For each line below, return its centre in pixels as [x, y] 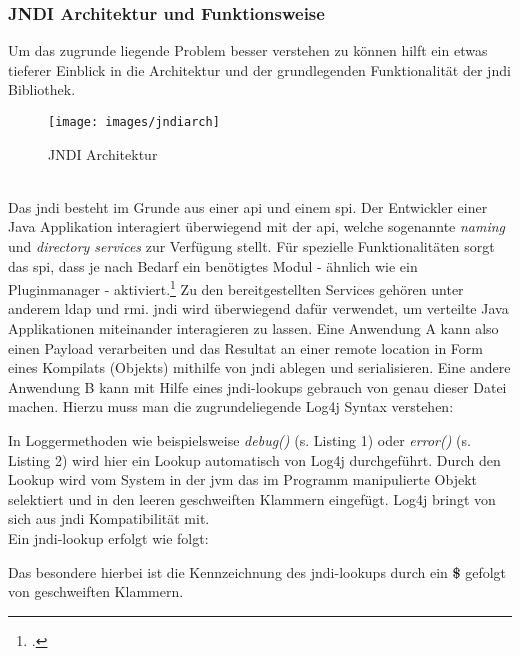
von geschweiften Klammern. [96, 591]
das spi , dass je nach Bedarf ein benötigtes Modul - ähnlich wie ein [213, 265]
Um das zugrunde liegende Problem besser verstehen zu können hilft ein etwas [248, 50]
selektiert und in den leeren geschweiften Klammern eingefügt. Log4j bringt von [252, 498]
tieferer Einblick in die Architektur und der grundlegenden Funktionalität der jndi [259, 69]
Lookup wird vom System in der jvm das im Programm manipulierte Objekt [242, 479]
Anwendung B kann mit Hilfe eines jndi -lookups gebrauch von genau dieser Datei [257, 386]
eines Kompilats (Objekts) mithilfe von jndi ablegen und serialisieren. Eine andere [259, 367]
